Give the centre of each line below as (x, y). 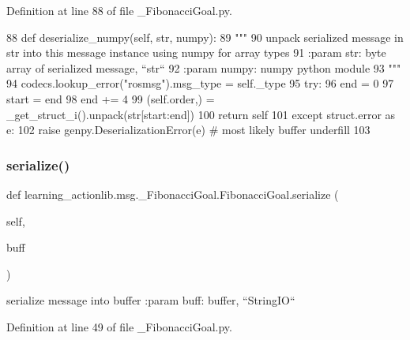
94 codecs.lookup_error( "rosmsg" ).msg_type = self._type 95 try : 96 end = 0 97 (200, 83)
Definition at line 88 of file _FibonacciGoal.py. (119, 10)
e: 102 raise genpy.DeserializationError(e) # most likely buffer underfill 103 (188, 130)
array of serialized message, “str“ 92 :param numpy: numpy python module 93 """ (204, 67)
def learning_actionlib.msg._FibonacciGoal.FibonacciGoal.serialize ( (173, 194)
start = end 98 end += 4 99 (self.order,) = (111, 98)
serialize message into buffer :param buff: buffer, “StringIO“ (151, 300)
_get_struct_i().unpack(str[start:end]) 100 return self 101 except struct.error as (201, 114)
